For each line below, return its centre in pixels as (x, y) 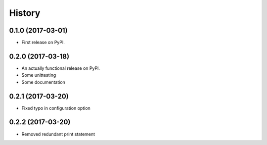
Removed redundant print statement (58, 134)
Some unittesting (39, 75)
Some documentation (43, 82)
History (25, 13)
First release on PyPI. (43, 43)
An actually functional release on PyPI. (61, 68)
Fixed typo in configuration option (56, 108)
